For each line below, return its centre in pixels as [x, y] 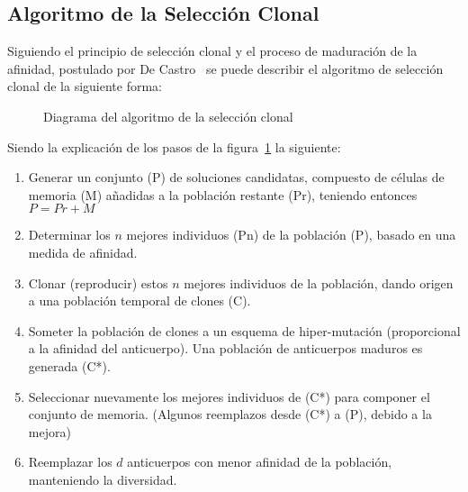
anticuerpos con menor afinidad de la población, [260, 462]
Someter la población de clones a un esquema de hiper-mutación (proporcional [244, 330]
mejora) [49, 431]
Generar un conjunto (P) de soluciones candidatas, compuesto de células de [236, 177]
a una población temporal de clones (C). [139, 301]
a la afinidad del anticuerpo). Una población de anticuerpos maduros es [225, 348]
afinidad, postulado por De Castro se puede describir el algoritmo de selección [225, 68]
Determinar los [69, 235]
